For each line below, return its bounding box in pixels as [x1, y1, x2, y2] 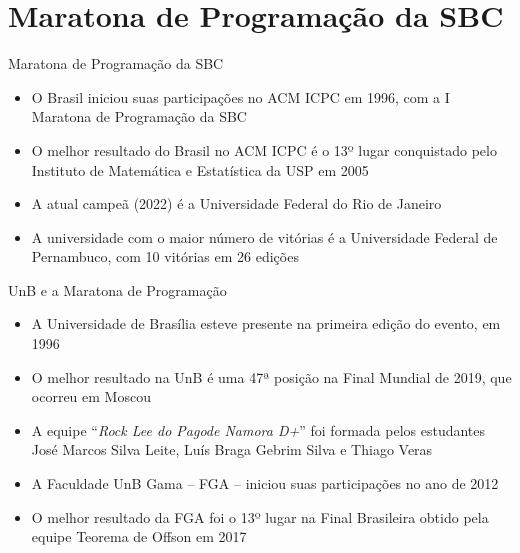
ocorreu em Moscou [31, 386, 151, 407]
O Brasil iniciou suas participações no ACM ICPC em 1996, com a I [31, 86, 450, 107]
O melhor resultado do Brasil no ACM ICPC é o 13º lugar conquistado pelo [31, 139, 497, 160]
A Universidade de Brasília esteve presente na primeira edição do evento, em [31, 313, 501, 334]
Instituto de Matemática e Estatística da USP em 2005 [31, 159, 369, 180]
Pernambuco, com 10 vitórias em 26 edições [31, 246, 299, 267]
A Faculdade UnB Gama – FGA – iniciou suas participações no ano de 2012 [31, 473, 499, 494]
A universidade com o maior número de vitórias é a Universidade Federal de [31, 226, 498, 247]
